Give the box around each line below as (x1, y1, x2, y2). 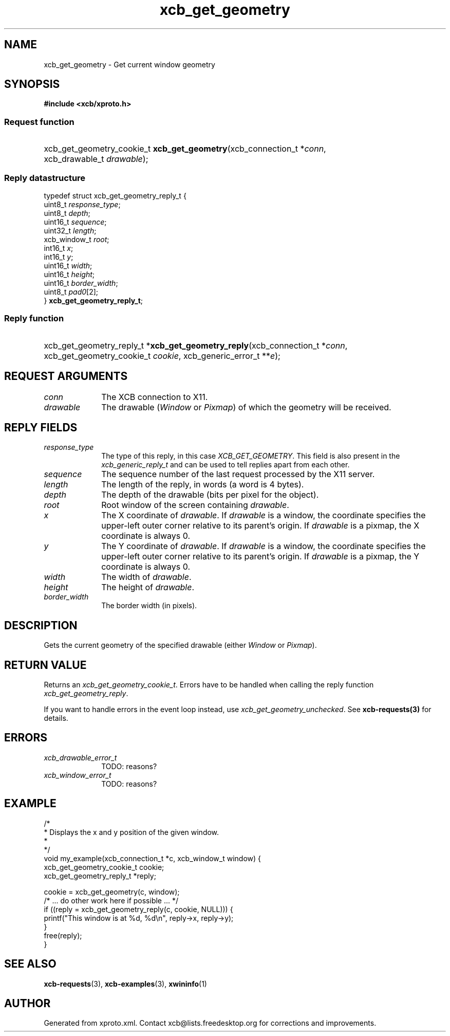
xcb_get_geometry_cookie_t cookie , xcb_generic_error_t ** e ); (44, 350, 280, 361)
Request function (4, 116, 74, 127)
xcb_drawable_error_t (44, 753, 117, 762)
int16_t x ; (44, 243, 73, 252)
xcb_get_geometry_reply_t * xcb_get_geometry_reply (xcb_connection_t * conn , (44, 340, 348, 351)
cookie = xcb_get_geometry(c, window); (44, 887, 180, 896)
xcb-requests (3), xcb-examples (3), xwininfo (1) (44, 979, 207, 988)
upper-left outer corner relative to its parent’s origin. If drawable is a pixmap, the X (101, 520, 420, 531)
